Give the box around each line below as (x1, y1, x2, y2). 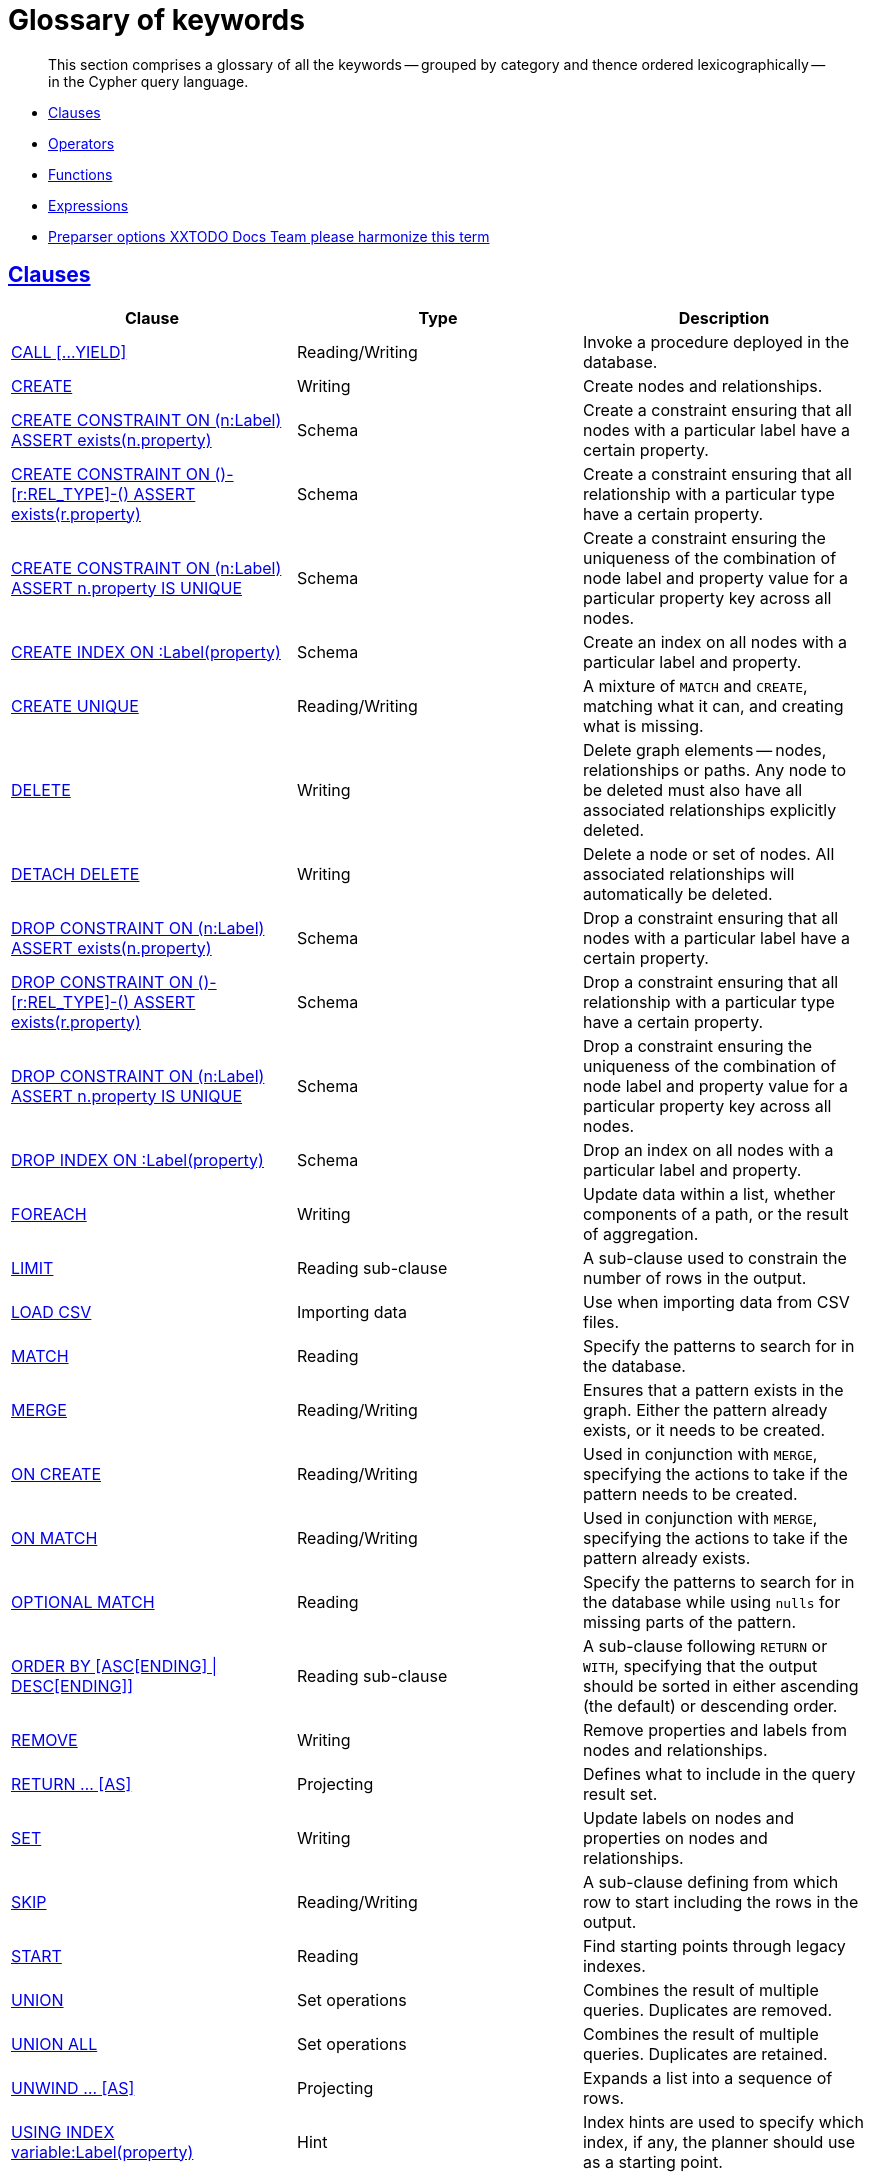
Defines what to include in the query (582, 1763, 856, 1784)
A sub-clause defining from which (582, 1871, 839, 1892)
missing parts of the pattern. (582, 1611, 797, 1632)
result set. (582, 1783, 658, 1804)
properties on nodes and (582, 1827, 768, 1848)
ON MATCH (11, 1527, 98, 1548)
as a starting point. (582, 2151, 723, 2172)
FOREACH (11, 1203, 87, 1224)
